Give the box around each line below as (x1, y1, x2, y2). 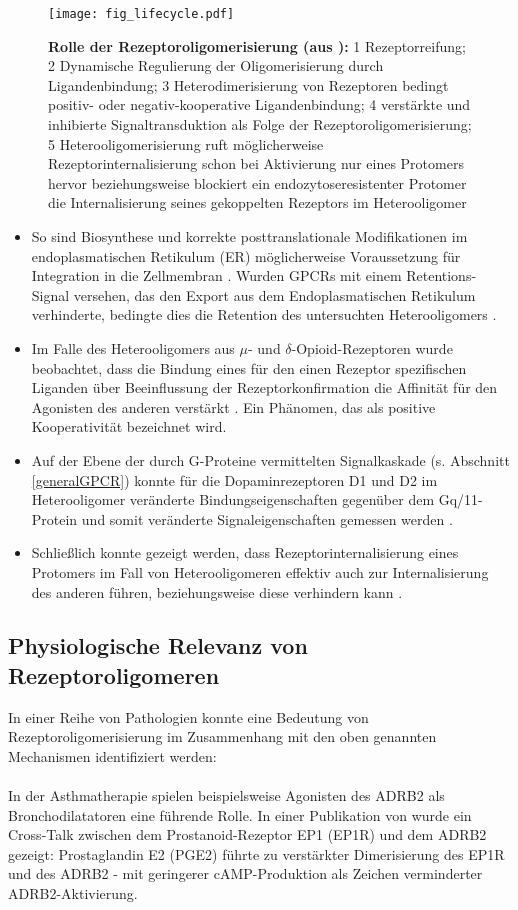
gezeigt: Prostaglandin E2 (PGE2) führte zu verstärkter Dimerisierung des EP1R (8, 843, 505, 864)
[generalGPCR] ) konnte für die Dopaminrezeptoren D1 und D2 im (31, 469, 438, 490)
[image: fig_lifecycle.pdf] (48, 7, 235, 21)
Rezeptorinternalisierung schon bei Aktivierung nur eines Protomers (48, 153, 464, 174)
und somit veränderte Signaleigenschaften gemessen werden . (81, 508, 453, 529)
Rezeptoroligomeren (8, 659, 220, 690)
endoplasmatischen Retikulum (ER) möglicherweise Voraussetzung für (31, 245, 461, 266)
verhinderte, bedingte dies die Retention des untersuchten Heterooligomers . (31, 304, 497, 325)
